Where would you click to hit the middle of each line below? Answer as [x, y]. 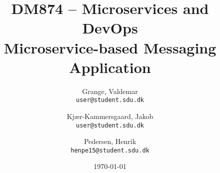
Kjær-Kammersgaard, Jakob [110, 116]
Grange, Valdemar [110, 91]
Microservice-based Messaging [110, 47]
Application [110, 67]
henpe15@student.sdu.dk [110, 150]
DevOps [110, 28]
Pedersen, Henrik [110, 141]
